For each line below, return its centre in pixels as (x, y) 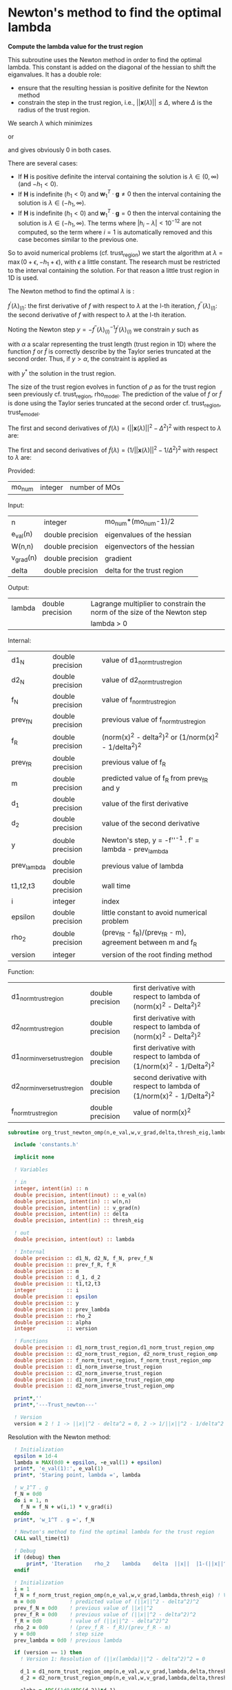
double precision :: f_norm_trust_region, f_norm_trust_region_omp (113, 1360)
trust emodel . (24, 413)
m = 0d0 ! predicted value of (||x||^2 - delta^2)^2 (106, 1602)
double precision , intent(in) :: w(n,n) (73, 1201)
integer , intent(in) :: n (51, 1188)
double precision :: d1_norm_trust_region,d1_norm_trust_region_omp (114, 1348)
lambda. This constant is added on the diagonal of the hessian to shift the (112, 67)
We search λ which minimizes (50, 123)
